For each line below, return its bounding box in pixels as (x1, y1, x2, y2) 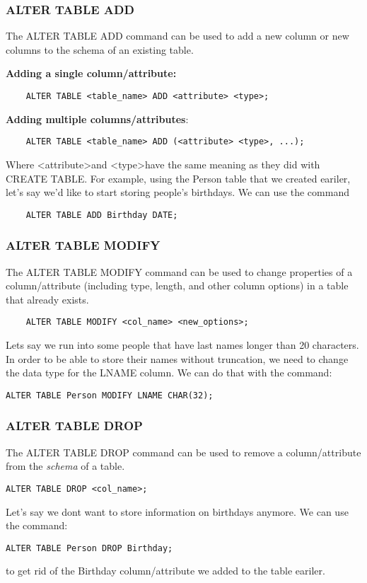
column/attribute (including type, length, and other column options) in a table (6, 278, 349, 293)
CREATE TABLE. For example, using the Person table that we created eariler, (6, 171, 351, 185)
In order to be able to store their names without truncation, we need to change (6, 351, 349, 366)
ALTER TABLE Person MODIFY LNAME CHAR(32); (6, 390, 214, 400)
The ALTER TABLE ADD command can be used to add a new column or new (6, 28, 349, 43)
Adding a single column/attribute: (6, 66, 177, 81)
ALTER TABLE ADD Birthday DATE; (25, 209, 178, 220)
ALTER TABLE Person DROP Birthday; (6, 543, 173, 553)
